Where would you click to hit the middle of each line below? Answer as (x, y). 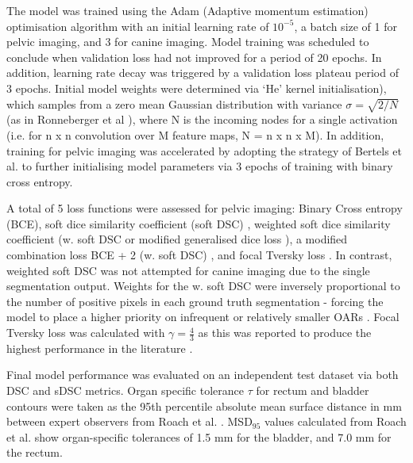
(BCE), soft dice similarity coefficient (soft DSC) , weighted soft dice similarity (199, 223)
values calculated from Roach (336, 421)
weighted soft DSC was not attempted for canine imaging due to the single (188, 270)
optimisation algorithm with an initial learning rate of (138, 26)
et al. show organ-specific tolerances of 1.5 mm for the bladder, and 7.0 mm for (199, 436)
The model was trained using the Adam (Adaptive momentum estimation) (187, 10)
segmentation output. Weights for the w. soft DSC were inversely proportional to (203, 286)
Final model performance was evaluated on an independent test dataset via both (203, 375)
